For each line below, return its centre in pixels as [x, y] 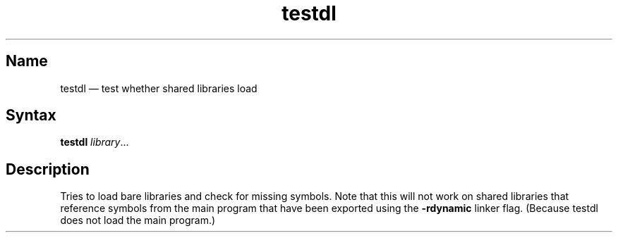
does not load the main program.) [138, 220]
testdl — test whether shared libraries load [159, 88]
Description [48, 169]
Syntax [31, 115]
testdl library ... [95, 142]
